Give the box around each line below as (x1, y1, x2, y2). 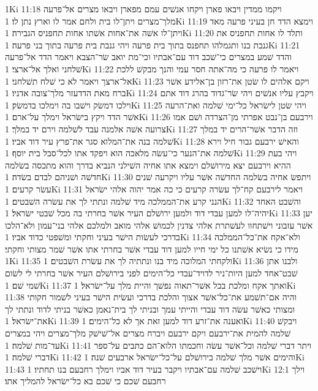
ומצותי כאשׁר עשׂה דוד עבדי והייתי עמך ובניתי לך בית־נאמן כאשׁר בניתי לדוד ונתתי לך (5, 302, 295, 315)
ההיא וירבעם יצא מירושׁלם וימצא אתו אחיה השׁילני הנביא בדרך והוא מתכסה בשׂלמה (5, 158, 291, 171)
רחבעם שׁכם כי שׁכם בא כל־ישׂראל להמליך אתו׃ (5, 374, 166, 387)
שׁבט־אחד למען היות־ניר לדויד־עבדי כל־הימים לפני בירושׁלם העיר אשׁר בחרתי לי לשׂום (5, 267, 298, 279)
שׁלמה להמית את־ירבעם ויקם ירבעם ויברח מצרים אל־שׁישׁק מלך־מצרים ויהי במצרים (5, 327, 291, 340)
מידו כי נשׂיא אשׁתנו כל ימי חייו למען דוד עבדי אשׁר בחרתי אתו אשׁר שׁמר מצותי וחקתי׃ (5, 242, 298, 255)
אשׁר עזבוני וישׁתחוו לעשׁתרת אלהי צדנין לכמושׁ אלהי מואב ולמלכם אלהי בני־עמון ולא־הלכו (5, 218, 313, 231)
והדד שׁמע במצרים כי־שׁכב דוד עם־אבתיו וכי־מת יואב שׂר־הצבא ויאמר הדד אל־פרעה (5, 50, 292, 63)
